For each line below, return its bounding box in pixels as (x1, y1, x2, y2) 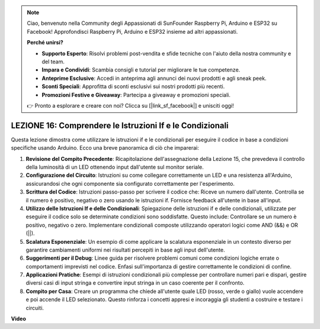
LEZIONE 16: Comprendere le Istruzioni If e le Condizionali (11, 120, 229, 130)
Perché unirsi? (27, 39, 63, 46)
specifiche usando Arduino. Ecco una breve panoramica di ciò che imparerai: (11, 144, 199, 151)
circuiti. (25, 304, 44, 311)
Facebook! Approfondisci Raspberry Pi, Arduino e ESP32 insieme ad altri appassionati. (27, 28, 238, 35)
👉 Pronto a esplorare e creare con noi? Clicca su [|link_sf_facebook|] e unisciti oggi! (27, 102, 234, 109)
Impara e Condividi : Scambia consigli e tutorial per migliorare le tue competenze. (41, 66, 241, 73)
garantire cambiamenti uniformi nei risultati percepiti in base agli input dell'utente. (25, 246, 225, 253)
